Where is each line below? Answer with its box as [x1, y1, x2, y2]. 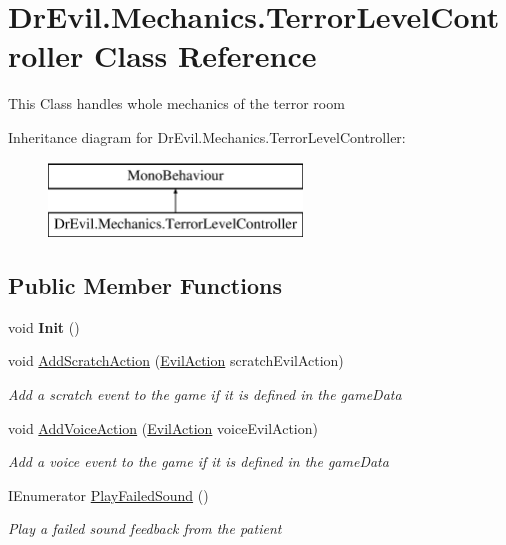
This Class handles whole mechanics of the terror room [8, 93, 345, 114]
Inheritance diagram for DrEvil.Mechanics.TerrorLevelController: [8, 126, 406, 147]
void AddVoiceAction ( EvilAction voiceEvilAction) [8, 417, 318, 438]
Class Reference [93, 35, 317, 76]
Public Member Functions [8, 270, 282, 301]
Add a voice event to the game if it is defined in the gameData [8, 451, 389, 472]
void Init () [8, 316, 80, 337]
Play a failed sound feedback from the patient [8, 518, 282, 539]
